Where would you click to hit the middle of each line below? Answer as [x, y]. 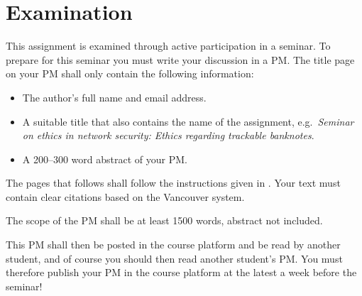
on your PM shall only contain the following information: [130, 73]
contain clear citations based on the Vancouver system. [125, 196]
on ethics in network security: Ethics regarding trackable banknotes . [168, 135]
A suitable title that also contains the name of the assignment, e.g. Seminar [188, 121]
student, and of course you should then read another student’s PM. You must [174, 258]
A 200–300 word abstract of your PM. [105, 159]
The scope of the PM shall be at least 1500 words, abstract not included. [164, 220]
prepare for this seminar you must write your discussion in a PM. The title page [180, 59]
